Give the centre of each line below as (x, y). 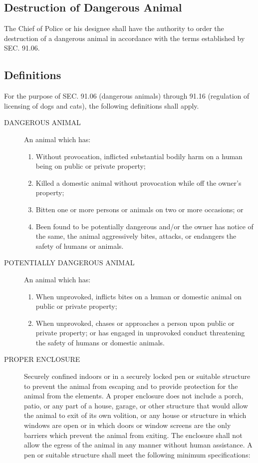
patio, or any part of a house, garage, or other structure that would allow (136, 405)
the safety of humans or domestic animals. (100, 342)
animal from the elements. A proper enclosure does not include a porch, (134, 396)
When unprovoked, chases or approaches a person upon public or (135, 323)
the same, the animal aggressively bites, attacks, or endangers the (136, 236)
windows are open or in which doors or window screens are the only (128, 425)
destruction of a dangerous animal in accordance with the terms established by (125, 38)
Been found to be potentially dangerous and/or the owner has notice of (144, 226)
